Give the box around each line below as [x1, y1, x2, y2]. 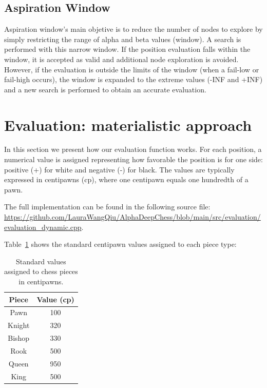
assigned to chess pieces [4, 266, 78, 277]
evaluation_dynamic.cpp [4, 221, 82, 232]
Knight [8, 320, 30, 331]
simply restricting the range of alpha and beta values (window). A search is [4, 33, 241, 44]
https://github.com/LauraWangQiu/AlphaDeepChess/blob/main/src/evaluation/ [4, 211, 261, 222]
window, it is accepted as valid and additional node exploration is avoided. [4, 53, 239, 64]
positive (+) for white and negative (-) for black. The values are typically [4, 164, 235, 174]
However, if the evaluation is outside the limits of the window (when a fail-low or [4, 64, 259, 74]
